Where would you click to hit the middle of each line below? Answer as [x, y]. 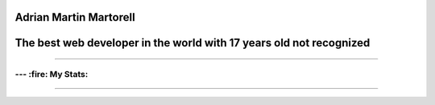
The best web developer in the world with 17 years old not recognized [193, 43]
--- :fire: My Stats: [52, 75]
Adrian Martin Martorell [75, 17]
